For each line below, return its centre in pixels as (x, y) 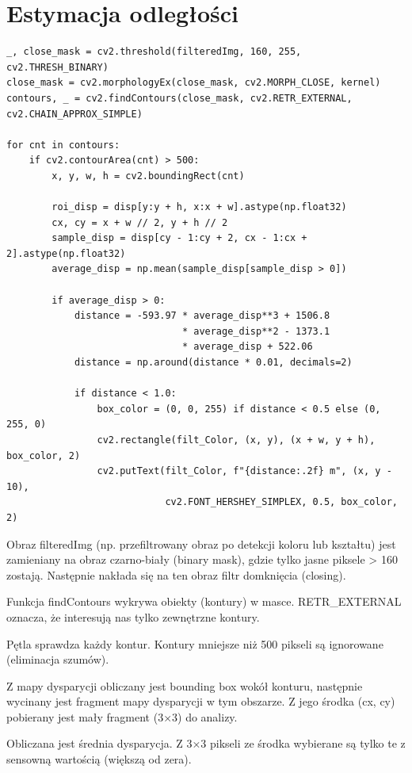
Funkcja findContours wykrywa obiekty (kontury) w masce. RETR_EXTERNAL (204, 601)
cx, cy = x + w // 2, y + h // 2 (140, 222)
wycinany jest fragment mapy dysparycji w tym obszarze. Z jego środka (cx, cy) (201, 701)
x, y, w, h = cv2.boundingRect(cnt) (148, 176)
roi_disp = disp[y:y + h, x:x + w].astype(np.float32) (199, 207)
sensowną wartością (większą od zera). (99, 759)
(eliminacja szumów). (58, 659)
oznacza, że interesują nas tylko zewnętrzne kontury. (133, 616)
